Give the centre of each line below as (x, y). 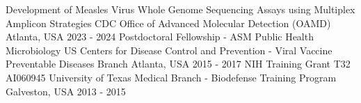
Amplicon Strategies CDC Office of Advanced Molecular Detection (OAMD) (168, 23)
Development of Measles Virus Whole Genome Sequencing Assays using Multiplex (180, 9)
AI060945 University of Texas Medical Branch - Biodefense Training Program (171, 77)
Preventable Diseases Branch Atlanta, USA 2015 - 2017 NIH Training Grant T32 (178, 64)
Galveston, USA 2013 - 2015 (66, 91)
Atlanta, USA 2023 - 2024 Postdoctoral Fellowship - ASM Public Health (160, 37)
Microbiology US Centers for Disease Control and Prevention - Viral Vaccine (169, 50)
